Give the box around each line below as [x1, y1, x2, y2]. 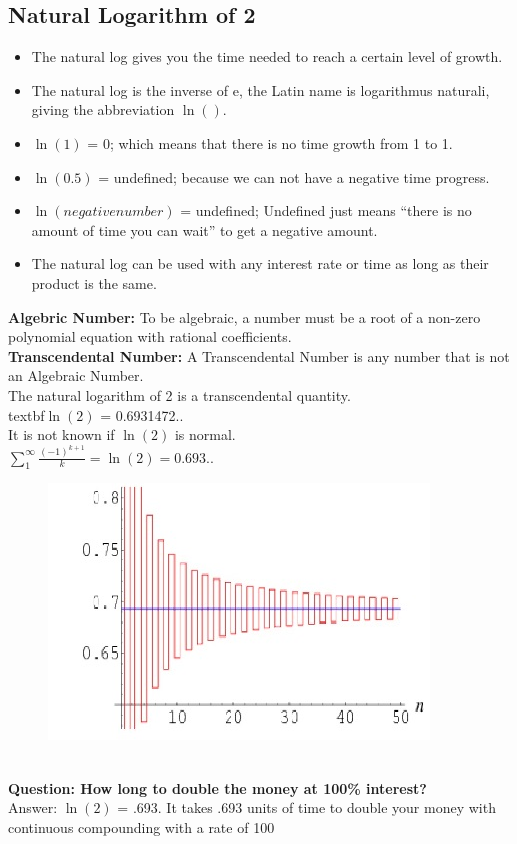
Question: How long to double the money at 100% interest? [8, 777, 427, 798]
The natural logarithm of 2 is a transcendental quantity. [8, 384, 351, 405]
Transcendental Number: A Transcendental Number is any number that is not [8, 345, 510, 366]
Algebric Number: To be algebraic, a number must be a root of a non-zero [8, 306, 481, 327]
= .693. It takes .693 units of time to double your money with [117, 797, 496, 818]
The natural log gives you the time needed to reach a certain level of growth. [31, 46, 503, 67]
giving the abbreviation [31, 99, 175, 120]
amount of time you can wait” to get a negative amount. [31, 219, 378, 240]
